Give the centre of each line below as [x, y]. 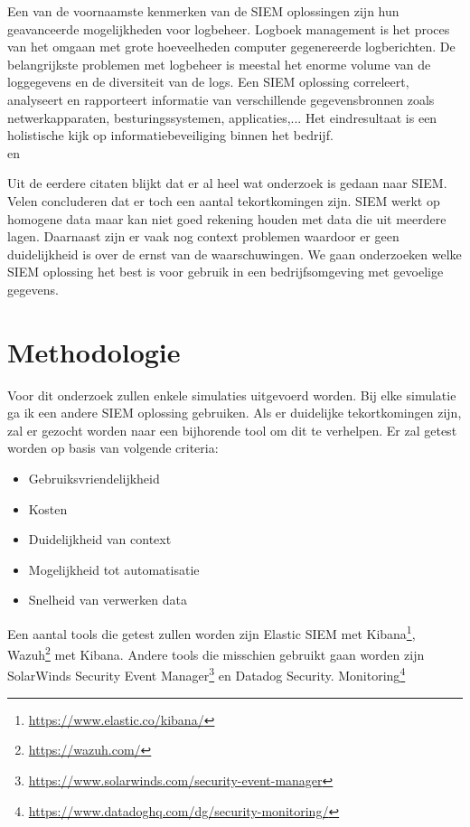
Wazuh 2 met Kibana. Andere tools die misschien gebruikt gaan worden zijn [216, 653]
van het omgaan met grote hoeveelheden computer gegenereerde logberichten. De [231, 47]
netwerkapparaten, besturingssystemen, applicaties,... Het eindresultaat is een [222, 117]
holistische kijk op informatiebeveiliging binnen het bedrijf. [170, 135]
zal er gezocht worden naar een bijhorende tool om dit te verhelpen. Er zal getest [232, 430]
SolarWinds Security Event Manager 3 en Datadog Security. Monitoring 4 [207, 674]
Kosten [48, 508]
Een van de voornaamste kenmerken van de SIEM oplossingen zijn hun [203, 11]
